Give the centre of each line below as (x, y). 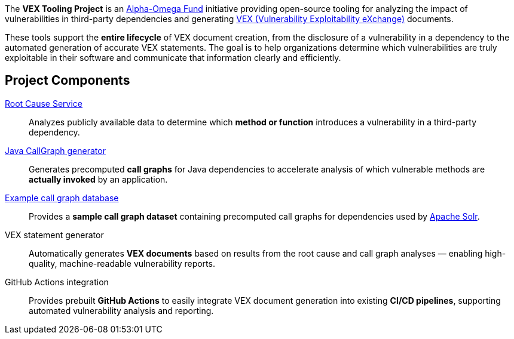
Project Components (68, 81)
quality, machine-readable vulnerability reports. (122, 263)
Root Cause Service (44, 103)
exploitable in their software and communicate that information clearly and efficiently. (173, 58)
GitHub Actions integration (57, 282)
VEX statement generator (54, 235)
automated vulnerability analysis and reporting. (121, 310)
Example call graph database (62, 198)
